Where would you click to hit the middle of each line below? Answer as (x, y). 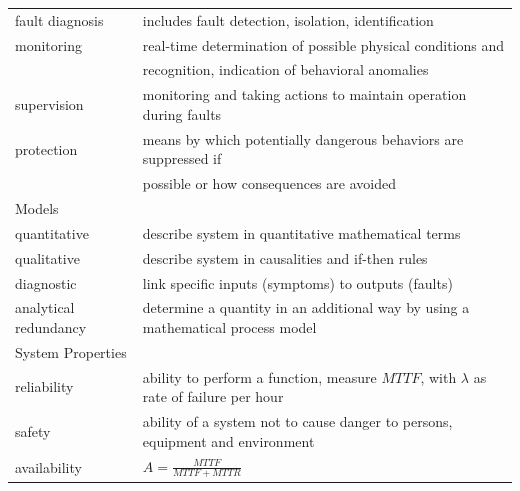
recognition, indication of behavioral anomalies (285, 69)
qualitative (47, 257)
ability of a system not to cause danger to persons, (297, 421)
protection (46, 148)
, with (438, 376)
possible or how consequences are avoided (269, 183)
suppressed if (182, 158)
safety (33, 430)
